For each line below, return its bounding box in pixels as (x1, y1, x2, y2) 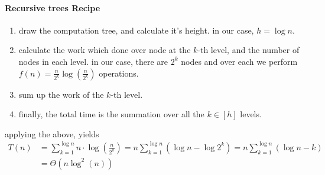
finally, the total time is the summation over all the (18, 108, 204, 120)
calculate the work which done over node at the (18, 44, 191, 56)
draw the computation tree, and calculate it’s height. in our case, (18, 24, 254, 36)
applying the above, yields (5, 127, 99, 140)
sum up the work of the (18, 88, 104, 100)
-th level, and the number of (197, 44, 300, 56)
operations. (99, 67, 139, 79)
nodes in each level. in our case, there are (18, 55, 168, 67)
